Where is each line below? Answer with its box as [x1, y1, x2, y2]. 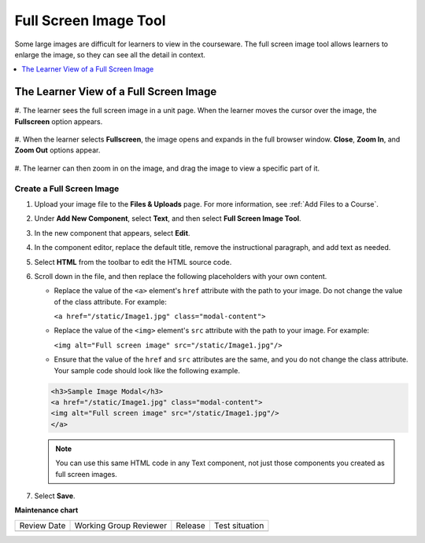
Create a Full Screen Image [14, 183, 120, 194]
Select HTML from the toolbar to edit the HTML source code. [34, 257, 232, 266]
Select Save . [34, 491, 76, 501]
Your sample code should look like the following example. [54, 365, 240, 375]
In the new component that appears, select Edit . [34, 228, 190, 237]
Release [176, 519, 206, 530]
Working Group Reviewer [74, 519, 168, 530]
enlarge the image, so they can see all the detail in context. [14, 50, 206, 59]
